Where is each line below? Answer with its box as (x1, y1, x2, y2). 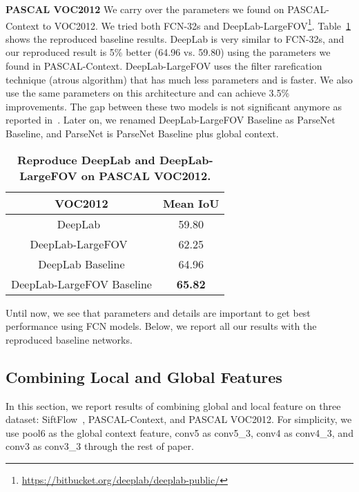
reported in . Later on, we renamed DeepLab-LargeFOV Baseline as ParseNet (6, 112, 336, 127)
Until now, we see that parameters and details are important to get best (6, 305, 311, 319)
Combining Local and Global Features (6, 366, 282, 387)
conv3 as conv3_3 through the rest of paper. (6, 439, 194, 453)
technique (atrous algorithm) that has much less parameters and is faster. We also (6, 72, 353, 86)
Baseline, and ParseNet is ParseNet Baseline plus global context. (6, 126, 279, 140)
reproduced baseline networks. (6, 332, 133, 346)
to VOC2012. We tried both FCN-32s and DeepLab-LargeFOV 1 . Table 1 (42, 16, 351, 32)
